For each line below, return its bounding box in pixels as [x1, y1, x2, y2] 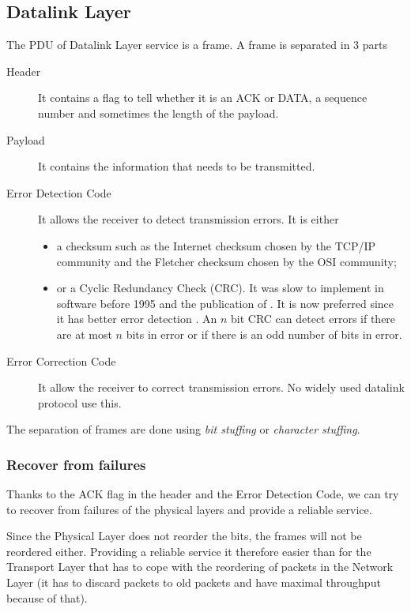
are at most [56, 325, 112, 342]
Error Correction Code [6, 352, 116, 369]
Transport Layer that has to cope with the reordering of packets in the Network [6, 558, 394, 575]
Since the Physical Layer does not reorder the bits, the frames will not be [6, 528, 362, 544]
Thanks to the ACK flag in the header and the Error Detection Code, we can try [6, 486, 399, 502]
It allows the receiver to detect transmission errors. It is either [38, 211, 339, 227]
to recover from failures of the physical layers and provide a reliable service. [6, 501, 372, 517]
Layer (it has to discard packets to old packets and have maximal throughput [6, 574, 381, 591]
